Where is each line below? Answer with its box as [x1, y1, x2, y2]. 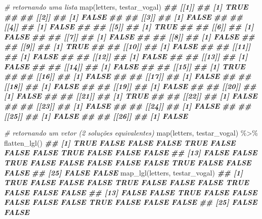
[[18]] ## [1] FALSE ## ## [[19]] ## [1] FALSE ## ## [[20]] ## [4, 80, 256, 91]
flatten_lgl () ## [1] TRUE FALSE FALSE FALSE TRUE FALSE [4, 137, 236, 148]
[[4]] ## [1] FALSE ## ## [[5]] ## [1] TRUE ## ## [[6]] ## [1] [4, 21, 254, 32]
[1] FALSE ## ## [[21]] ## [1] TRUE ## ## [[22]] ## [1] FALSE [4, 91, 257, 101]
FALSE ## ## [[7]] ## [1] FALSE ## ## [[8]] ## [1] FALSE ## [4, 31, 255, 41]
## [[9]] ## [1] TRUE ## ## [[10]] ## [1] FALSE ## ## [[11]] [4, 41, 251, 52]
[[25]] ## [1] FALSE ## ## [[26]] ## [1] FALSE [4, 110, 188, 121]
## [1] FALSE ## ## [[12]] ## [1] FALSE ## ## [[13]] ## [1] [4, 51, 248, 61]
